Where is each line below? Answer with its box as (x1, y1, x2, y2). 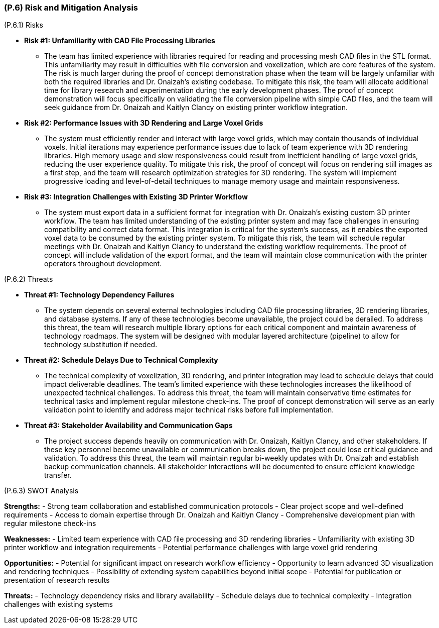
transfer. (44, 471, 72, 480)
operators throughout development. (44, 259, 162, 268)
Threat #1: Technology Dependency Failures (24, 290, 175, 299)
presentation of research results (4, 576, 110, 585)
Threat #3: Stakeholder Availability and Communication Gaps (24, 421, 233, 430)
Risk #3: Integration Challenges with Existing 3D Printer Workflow (24, 192, 248, 201)
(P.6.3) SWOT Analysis (4, 486, 79, 495)
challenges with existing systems (4, 600, 113, 609)
